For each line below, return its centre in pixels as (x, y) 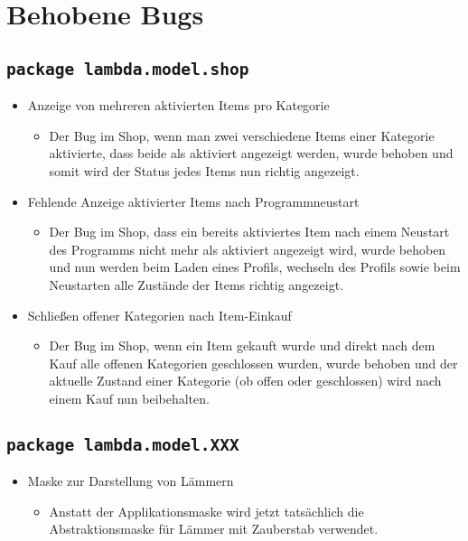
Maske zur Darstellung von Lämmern (131, 481)
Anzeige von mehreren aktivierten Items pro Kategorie (178, 105)
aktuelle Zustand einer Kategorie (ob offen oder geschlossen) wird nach (245, 381)
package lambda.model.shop (128, 69)
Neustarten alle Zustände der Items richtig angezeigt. (197, 284)
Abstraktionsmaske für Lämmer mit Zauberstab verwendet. (214, 529)
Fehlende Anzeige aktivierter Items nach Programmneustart (193, 201)
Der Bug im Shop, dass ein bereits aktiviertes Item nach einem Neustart (249, 232)
